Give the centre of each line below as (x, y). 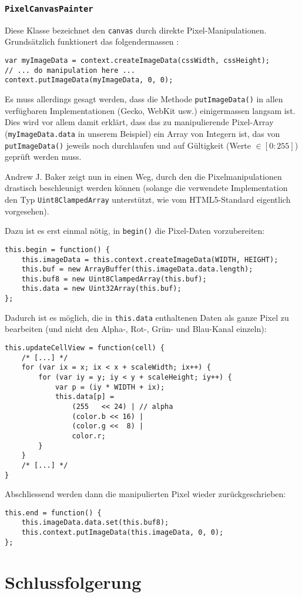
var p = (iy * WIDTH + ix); (110, 387)
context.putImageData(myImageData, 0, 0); (89, 80)
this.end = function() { (53, 513)
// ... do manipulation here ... (70, 70)
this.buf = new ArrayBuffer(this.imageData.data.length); (137, 269)
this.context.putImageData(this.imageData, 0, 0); (123, 533)
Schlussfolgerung (73, 581)
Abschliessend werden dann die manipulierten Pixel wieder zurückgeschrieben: (145, 494)
